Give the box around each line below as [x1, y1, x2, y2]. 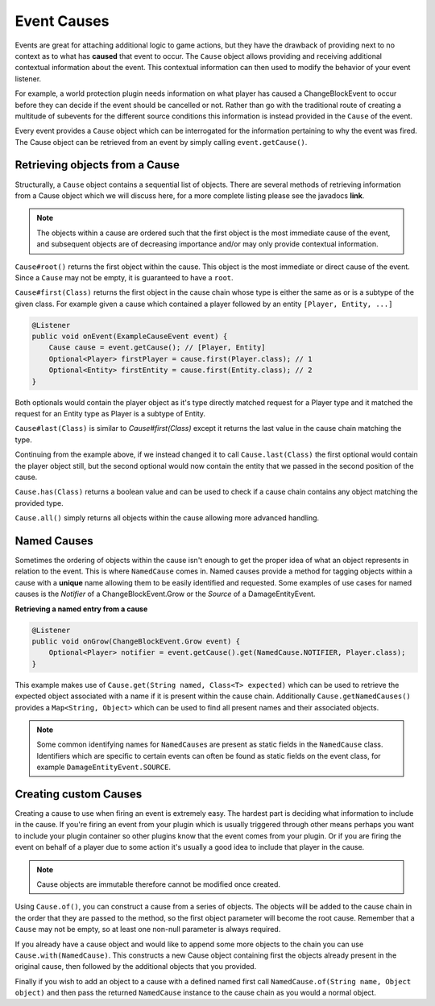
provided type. [14, 498, 64, 507]
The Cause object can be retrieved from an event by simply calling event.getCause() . [14, 137, 308, 147]
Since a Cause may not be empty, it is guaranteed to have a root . [14, 272, 234, 282]
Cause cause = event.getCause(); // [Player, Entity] [48, 343, 266, 352]
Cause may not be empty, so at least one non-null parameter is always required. [14, 925, 281, 934]
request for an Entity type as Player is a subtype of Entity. [14, 409, 205, 419]
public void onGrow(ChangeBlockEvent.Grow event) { [31, 636, 241, 646]
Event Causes [14, 12, 110, 30]
